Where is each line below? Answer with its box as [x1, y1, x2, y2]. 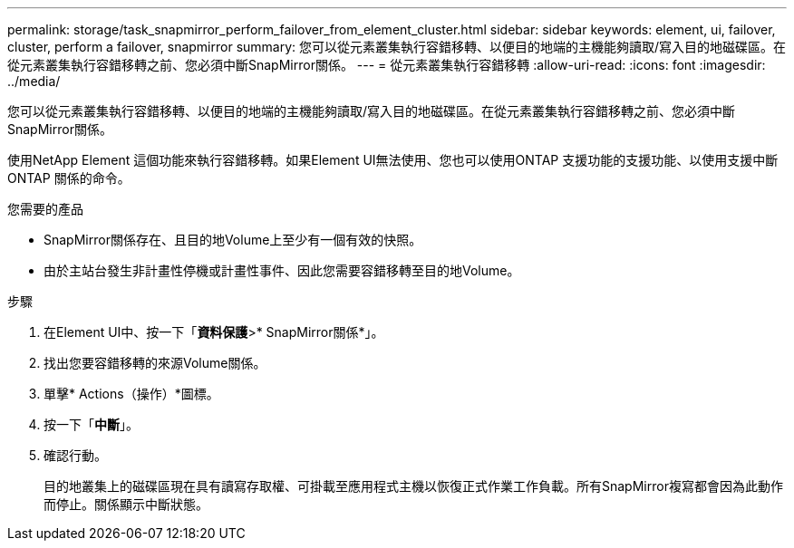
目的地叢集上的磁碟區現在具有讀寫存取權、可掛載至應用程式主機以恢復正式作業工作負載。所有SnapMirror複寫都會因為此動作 [44, 478, 783, 494]
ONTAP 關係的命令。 [7, 170, 131, 186]
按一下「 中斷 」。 [44, 417, 139, 432]
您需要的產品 [7, 201, 83, 216]
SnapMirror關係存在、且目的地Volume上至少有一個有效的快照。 [44, 232, 422, 247]
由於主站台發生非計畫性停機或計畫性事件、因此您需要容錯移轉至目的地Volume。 [44, 263, 520, 278]
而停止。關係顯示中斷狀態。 [44, 496, 208, 512]
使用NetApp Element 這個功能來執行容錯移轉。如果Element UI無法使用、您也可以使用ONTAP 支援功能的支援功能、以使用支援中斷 [7, 152, 779, 168]
